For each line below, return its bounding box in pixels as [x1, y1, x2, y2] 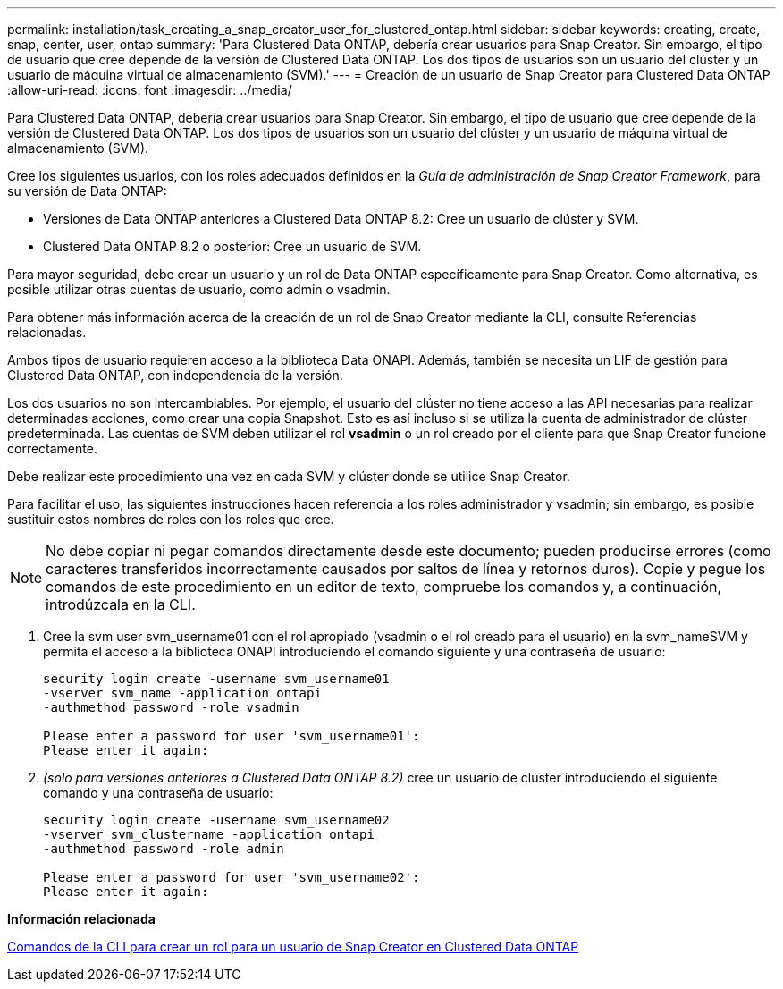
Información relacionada [7, 911, 156, 926]
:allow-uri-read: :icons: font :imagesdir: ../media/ [7, 82, 292, 97]
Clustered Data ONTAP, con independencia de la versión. [7, 368, 343, 383]
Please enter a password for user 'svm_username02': [43, 870, 420, 884]
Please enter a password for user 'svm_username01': [43, 729, 420, 743]
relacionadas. [7, 325, 87, 340]
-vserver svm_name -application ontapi [43, 686, 322, 700]
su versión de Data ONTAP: [7, 183, 167, 199]
